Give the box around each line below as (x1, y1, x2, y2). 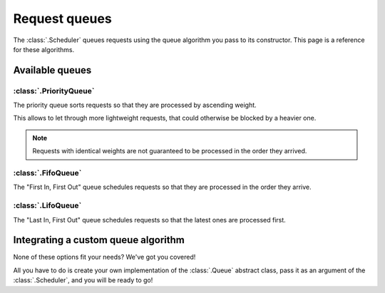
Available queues (13, 64, 92, 76)
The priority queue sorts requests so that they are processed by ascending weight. (13, 101, 257, 110)
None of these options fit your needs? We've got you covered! (13, 253, 196, 262)
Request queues (13, 11, 112, 26)
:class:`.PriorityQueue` (13, 86, 95, 96)
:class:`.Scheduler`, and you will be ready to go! (13, 276, 153, 284)
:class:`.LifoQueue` (13, 200, 82, 210)
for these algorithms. (13, 45, 75, 53)
